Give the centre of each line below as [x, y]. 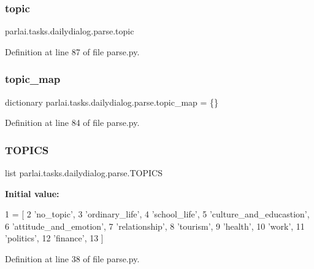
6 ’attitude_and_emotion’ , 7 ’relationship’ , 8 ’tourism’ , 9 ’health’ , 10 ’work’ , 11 [155, 226]
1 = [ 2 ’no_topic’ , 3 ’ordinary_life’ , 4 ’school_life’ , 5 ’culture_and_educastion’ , [157, 214]
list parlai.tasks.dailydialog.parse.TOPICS [84, 173]
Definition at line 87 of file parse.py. [72, 51]
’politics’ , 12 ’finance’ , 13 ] [54, 238]
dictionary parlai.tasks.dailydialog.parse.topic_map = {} [112, 102]
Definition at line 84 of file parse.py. [72, 123]
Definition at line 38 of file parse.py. [72, 259]
